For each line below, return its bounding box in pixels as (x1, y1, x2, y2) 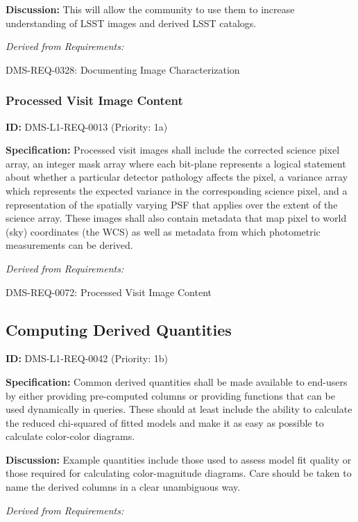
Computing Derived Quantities (6, 318, 232, 340)
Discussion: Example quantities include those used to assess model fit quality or (6, 452, 352, 466)
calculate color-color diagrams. (6, 429, 135, 443)
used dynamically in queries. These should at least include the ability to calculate (6, 402, 352, 416)
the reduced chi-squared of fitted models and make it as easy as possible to (6, 415, 324, 430)
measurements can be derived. (6, 238, 133, 252)
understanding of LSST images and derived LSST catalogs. (6, 15, 257, 30)
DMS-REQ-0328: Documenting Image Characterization (6, 62, 240, 76)
